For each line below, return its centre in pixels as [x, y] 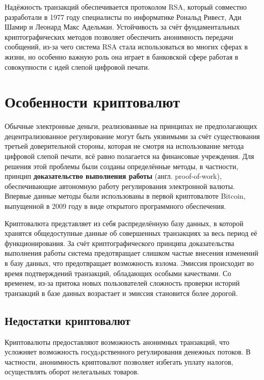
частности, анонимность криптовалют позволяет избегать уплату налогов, [119, 361]
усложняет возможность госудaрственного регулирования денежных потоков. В [128, 352]
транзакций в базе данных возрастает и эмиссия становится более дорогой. [121, 293]
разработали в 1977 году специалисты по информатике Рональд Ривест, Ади [123, 17]
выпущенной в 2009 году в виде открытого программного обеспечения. [115, 206]
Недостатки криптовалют [68, 320]
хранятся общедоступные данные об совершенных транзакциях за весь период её [131, 233]
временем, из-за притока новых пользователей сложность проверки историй [122, 283]
